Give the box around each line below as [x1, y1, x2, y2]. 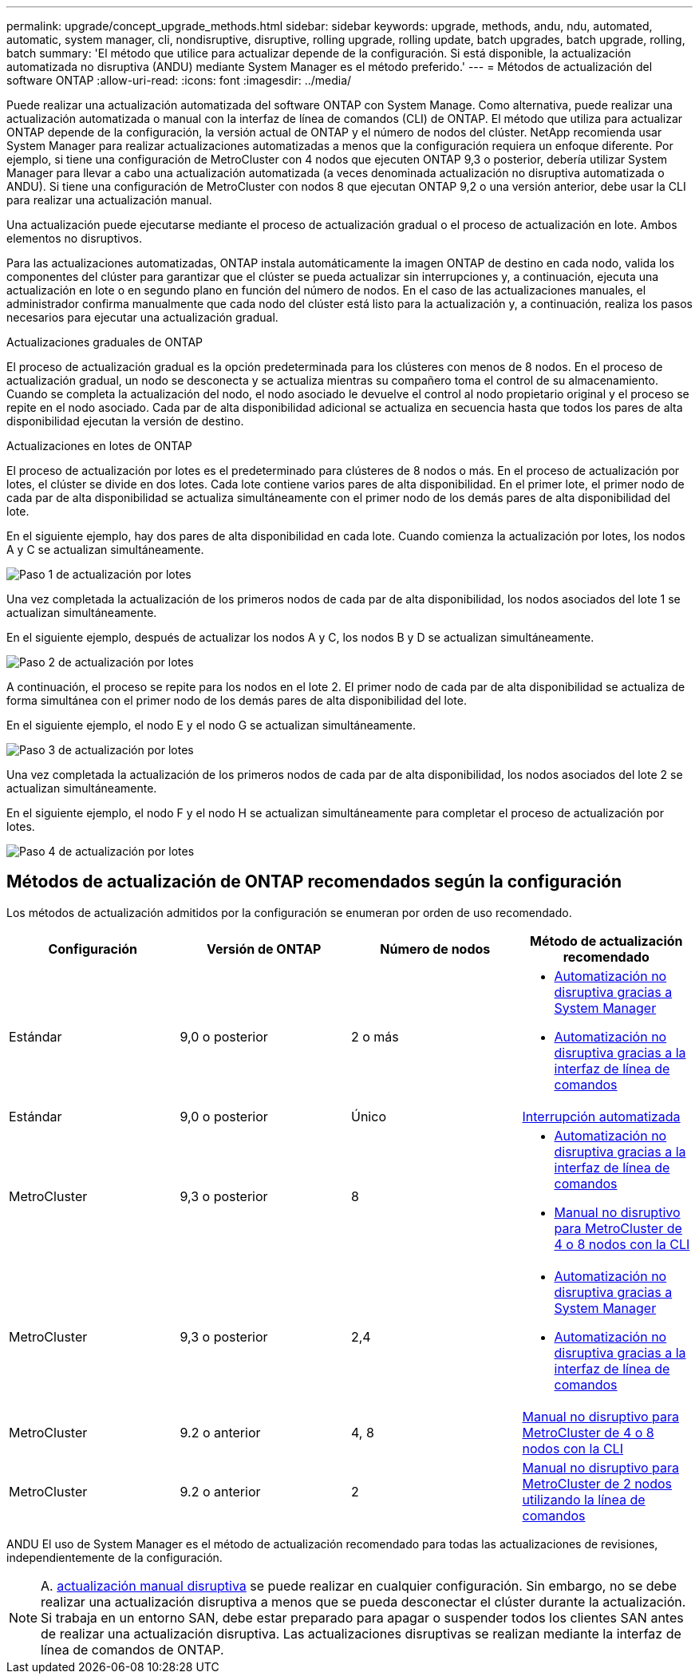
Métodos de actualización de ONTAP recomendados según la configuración [6, 872, 622, 892]
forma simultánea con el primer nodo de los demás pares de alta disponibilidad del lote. [6, 694, 467, 707]
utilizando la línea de [522, 1491, 646, 1508]
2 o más [351, 1028, 399, 1045]
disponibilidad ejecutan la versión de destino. [6, 414, 244, 428]
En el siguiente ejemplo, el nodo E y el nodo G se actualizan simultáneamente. [6, 718, 416, 732]
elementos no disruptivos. [6, 231, 143, 245]
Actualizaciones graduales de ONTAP [6, 335, 203, 349]
